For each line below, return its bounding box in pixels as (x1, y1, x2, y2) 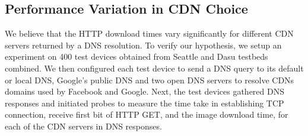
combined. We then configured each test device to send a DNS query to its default (5, 61, 304, 74)
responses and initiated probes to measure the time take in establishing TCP (5, 96, 284, 109)
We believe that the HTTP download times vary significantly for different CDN (5, 27, 294, 40)
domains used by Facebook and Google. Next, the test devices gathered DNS (5, 85, 284, 98)
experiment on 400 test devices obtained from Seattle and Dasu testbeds (5, 50, 268, 63)
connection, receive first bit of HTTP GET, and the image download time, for (5, 108, 288, 121)
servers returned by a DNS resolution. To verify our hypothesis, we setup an (5, 38, 282, 51)
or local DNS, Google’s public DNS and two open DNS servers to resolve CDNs (5, 73, 294, 86)
